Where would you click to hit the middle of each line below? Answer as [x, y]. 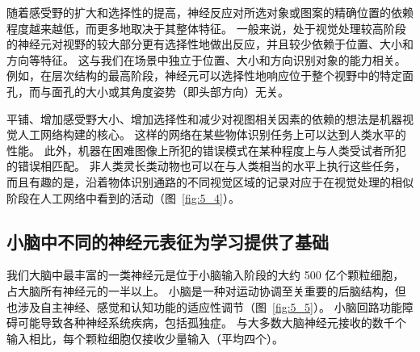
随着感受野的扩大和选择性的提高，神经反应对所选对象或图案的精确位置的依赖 [210, 12]
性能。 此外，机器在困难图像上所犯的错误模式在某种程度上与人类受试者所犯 [206, 150]
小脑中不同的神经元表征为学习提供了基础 [168, 241]
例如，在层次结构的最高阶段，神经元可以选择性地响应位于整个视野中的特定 [204, 75]
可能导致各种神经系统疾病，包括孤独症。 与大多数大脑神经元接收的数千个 [212, 323]
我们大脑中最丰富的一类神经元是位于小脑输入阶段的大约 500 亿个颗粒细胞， [206, 275]
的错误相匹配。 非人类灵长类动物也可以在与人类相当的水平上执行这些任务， [206, 166]
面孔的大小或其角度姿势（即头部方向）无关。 [170, 91]
